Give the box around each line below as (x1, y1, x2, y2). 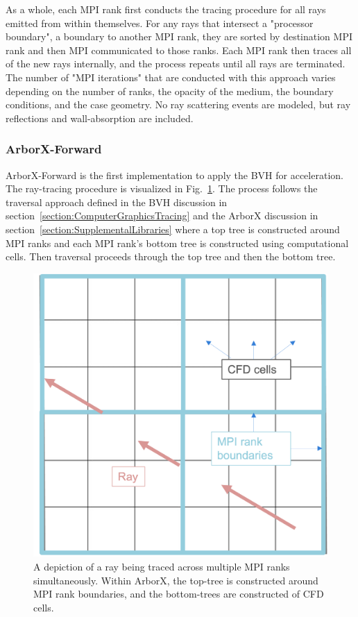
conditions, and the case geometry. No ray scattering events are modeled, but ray (6, 97, 351, 112)
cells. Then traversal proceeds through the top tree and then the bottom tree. (6, 249, 336, 264)
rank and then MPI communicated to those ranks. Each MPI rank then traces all (6, 42, 352, 57)
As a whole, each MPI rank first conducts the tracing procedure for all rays (6, 2, 326, 16)
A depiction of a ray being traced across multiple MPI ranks (33, 559, 290, 573)
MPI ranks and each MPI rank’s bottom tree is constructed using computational (6, 235, 349, 250)
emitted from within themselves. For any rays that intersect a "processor (6, 15, 314, 30)
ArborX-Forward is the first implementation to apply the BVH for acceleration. (6, 167, 343, 182)
